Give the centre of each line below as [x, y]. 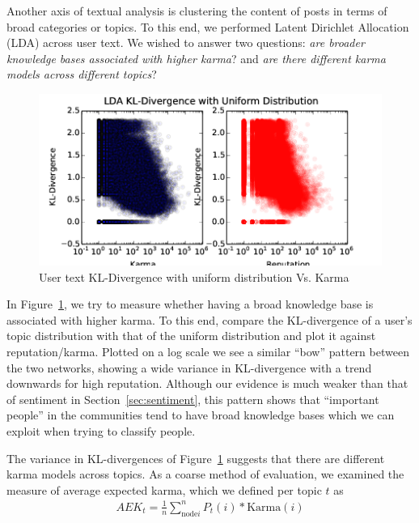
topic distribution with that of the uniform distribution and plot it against [191, 336]
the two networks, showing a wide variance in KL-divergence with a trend [189, 367]
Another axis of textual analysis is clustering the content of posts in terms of [197, 11]
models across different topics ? [82, 74]
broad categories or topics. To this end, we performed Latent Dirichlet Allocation [208, 26]
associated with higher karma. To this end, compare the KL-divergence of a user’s [209, 319]
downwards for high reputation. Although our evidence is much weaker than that [207, 383]
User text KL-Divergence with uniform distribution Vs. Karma [194, 276]
